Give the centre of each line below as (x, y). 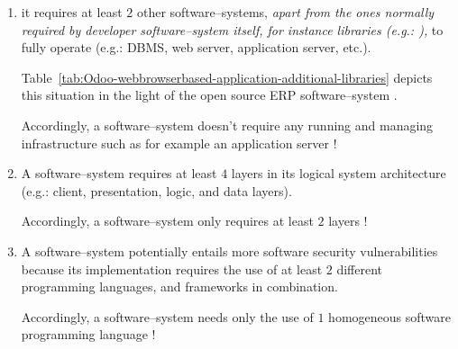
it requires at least (72, 12)
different (360, 268)
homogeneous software (390, 316)
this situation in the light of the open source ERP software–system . (209, 95)
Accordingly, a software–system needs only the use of (167, 316)
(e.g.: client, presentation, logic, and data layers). (156, 190)
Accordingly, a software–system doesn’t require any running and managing (227, 125)
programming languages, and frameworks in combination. (179, 286)
